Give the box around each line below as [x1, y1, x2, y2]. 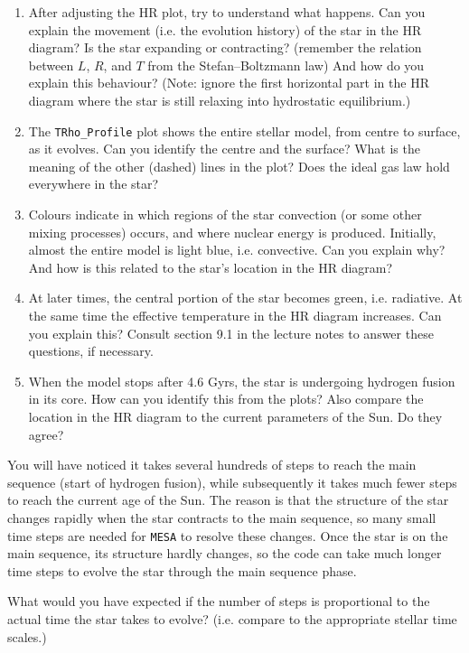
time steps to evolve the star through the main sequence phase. [7, 561, 357, 580]
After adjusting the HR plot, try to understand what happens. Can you [28, 3, 426, 21]
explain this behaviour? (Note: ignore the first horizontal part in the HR [28, 73, 429, 92]
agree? [28, 424, 64, 443]
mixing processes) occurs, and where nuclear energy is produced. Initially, [28, 222, 436, 241]
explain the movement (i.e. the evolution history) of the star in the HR [28, 20, 422, 39]
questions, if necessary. [28, 341, 154, 360]
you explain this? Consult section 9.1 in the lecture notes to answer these [28, 323, 434, 342]
